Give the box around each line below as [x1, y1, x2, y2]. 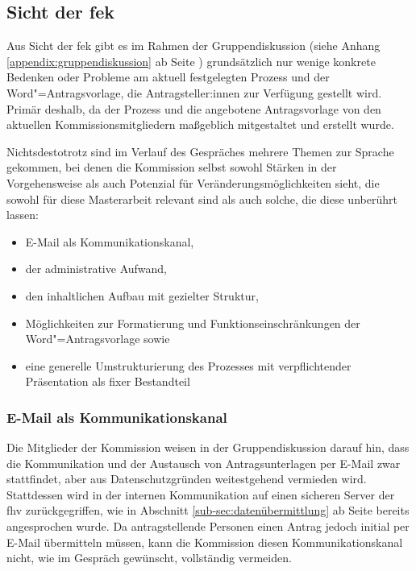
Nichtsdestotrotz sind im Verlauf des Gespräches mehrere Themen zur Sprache [6, 143, 394, 159]
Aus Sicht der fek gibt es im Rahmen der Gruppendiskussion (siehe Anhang [6, 37, 381, 54]
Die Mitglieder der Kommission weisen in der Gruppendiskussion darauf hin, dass [6, 439, 410, 456]
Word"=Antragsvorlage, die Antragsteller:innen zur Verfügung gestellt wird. [6, 84, 382, 101]
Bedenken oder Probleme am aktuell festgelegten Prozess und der [6, 68, 330, 85]
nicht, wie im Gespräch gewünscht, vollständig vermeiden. [6, 549, 292, 566]
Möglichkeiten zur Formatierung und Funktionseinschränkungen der [25, 314, 360, 331]
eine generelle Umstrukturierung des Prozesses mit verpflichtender [25, 357, 352, 374]
